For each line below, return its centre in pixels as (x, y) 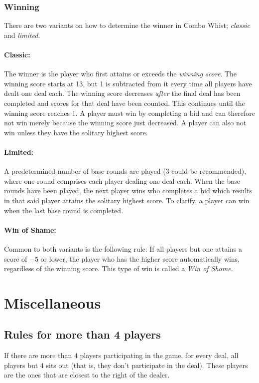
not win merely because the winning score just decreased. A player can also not (125, 123)
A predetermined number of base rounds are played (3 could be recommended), (125, 171)
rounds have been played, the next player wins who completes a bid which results (128, 191)
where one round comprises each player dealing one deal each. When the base (122, 181)
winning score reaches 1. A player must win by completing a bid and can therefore (130, 113)
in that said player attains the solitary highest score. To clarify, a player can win (127, 200)
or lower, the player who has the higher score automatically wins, (140, 258)
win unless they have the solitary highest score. (76, 132)
